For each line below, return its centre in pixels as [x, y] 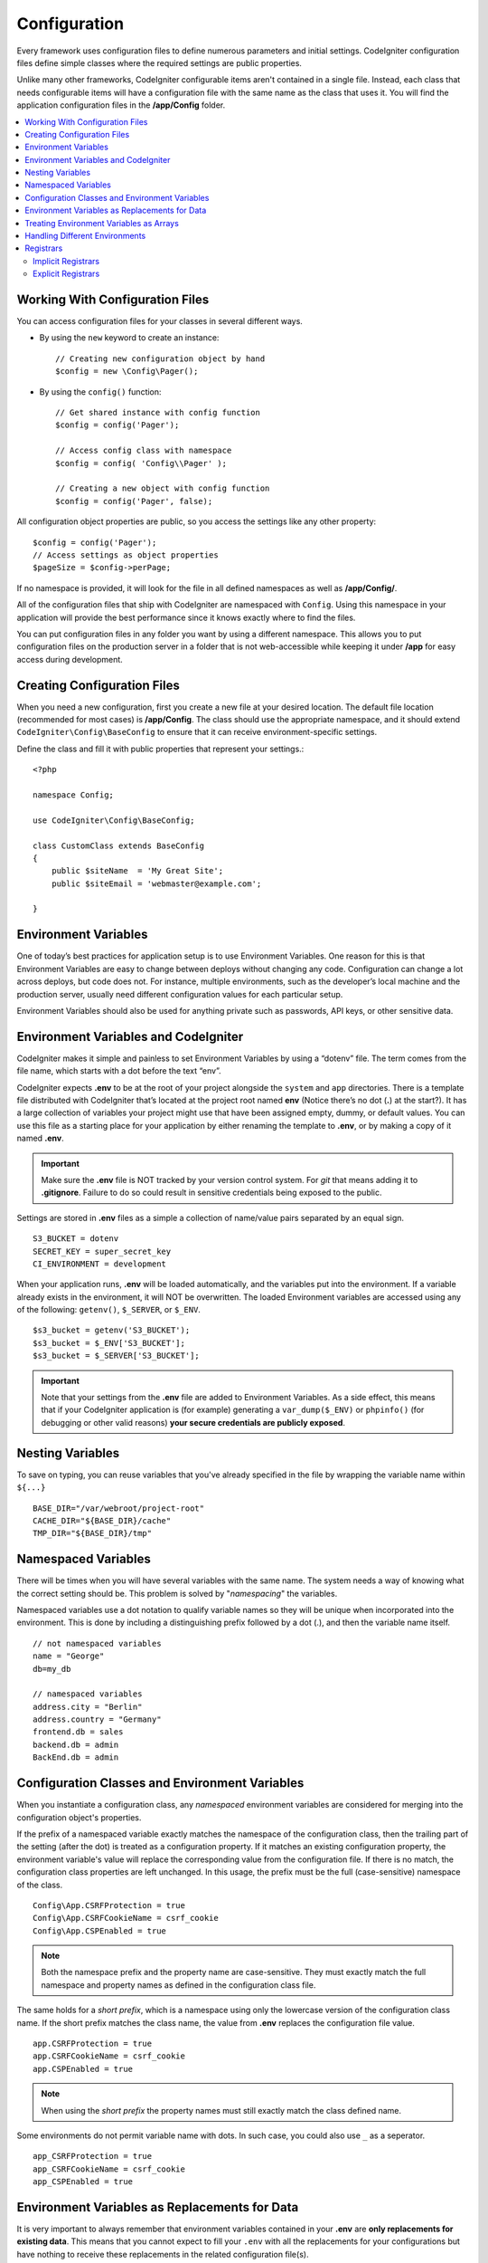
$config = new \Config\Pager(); [127, 372]
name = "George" [69, 1656]
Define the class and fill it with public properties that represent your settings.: [160, 749]
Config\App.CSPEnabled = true [100, 1931]
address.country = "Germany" [97, 1719]
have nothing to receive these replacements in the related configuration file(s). [163, 2254]
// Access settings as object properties [126, 555]
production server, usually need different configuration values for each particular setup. [180, 994]
